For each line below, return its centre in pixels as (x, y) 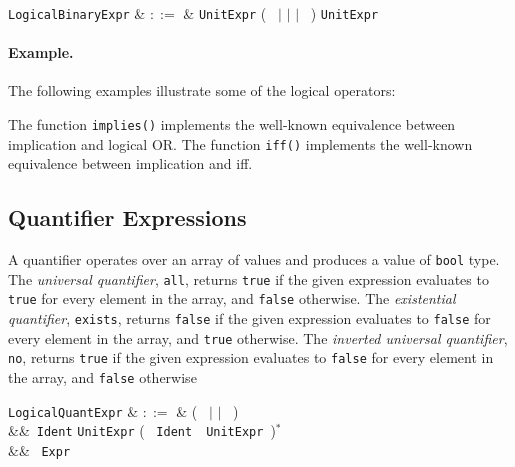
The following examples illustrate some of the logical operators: (202, 90)
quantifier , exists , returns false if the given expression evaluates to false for (249, 318)
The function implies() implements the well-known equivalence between (232, 124)
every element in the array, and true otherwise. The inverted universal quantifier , (258, 337)
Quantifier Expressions (127, 217)
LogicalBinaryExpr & (77, 13)
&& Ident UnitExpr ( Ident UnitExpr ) (142, 430)
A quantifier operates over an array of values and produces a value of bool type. (254, 259)
